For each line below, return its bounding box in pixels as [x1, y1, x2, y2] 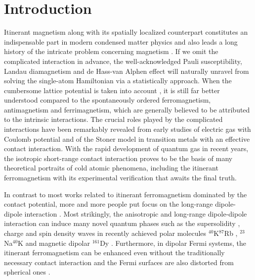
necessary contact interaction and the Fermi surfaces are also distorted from [4, 257, 234, 267]
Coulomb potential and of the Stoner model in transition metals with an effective [4, 133, 250, 144]
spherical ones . [4, 267, 50, 277]
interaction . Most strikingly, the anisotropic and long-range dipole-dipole [24, 208, 247, 219]
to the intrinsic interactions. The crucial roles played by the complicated [4, 114, 223, 124]
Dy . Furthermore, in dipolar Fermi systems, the [100, 237, 246, 248]
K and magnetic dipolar [18, 237, 90, 248]
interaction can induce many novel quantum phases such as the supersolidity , [4, 218, 240, 228]
